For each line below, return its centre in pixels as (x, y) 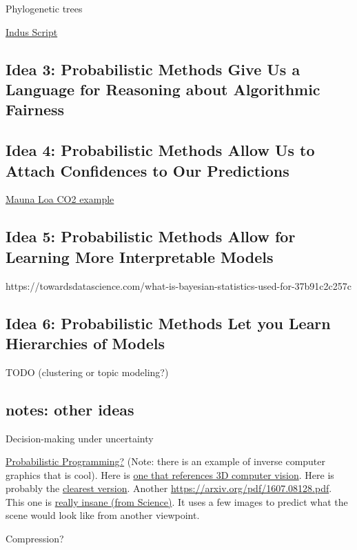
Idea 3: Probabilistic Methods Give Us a (153, 69)
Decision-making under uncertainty (80, 438)
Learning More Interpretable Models (140, 256)
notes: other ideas (70, 409)
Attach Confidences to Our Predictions (147, 170)
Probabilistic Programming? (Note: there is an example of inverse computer (166, 461)
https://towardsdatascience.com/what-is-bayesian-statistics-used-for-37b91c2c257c (178, 285)
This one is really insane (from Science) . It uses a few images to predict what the (177, 501)
